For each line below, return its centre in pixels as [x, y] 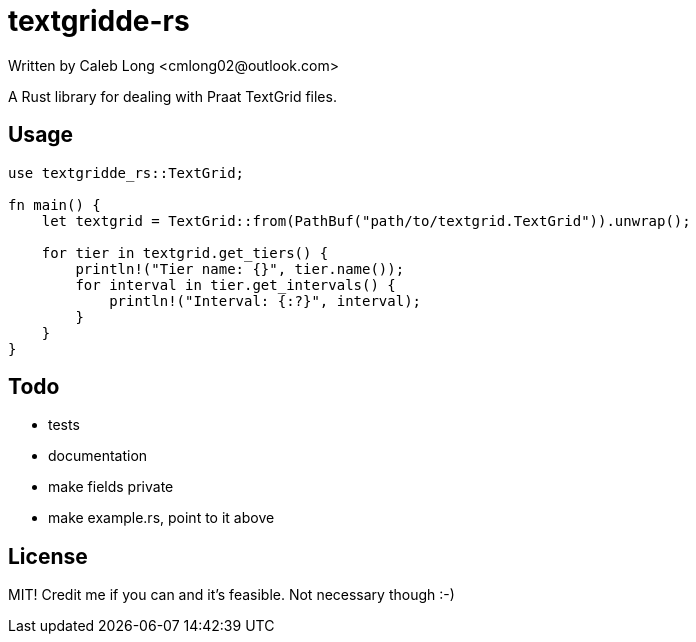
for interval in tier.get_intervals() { [235, 284]
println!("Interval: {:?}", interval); [265, 300]
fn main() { [54, 204]
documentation [98, 456]
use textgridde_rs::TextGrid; [126, 172]
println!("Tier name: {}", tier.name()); [240, 268]
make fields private [111, 487]
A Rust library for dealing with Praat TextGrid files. [172, 96]
